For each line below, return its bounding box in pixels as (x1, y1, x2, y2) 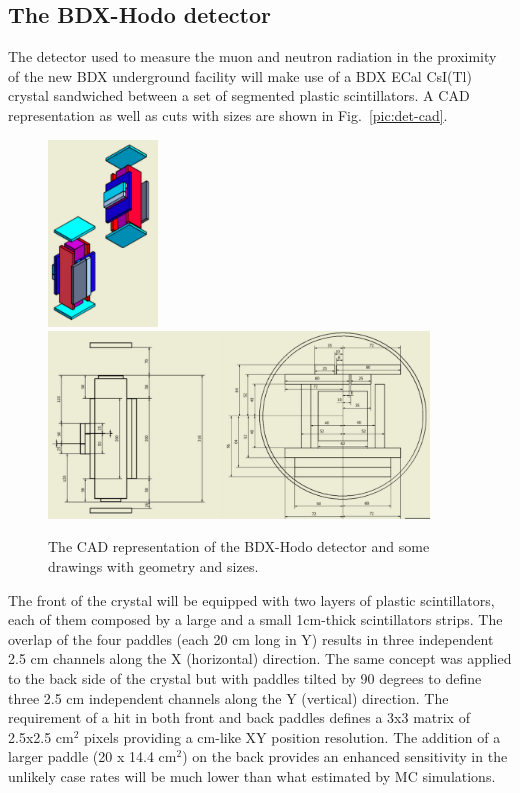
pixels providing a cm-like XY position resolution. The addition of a (84, 726, 501, 747)
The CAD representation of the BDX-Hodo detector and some (48, 536, 430, 557)
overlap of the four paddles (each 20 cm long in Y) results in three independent (8, 628, 494, 649)
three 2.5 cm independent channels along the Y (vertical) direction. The (8, 687, 449, 708)
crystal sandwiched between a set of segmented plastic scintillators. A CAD (8, 85, 470, 106)
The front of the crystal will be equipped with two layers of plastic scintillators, (8, 589, 495, 610)
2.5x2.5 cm (8, 726, 74, 747)
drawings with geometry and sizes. (48, 556, 259, 577)
